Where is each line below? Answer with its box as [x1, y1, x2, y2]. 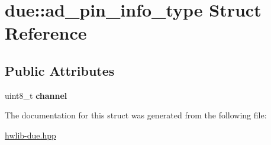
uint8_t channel [5, 89, 67, 101]
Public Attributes [5, 61, 115, 79]
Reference [5, 21, 87, 45]
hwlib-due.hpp [5, 128, 56, 141]
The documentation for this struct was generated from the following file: [5, 109, 267, 121]
